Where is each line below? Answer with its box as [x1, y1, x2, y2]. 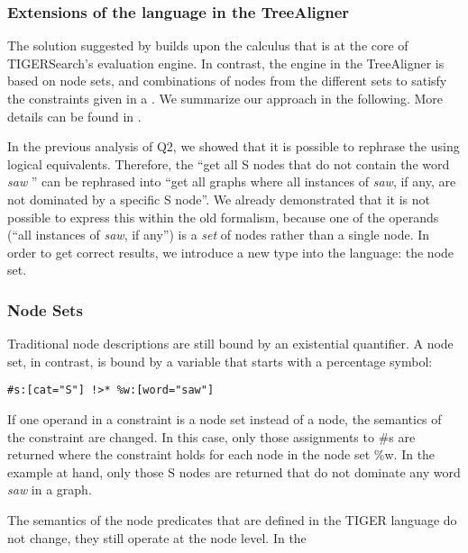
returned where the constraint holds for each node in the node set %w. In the [7, 445, 436, 464]
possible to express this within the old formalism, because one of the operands [7, 207, 439, 226]
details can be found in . [7, 106, 142, 125]
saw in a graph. [7, 480, 92, 499]
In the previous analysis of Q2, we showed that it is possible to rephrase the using [7, 137, 460, 156]
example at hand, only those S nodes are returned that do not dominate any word [7, 462, 461, 481]
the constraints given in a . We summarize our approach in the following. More [7, 89, 444, 107]
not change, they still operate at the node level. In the [7, 528, 307, 547]
